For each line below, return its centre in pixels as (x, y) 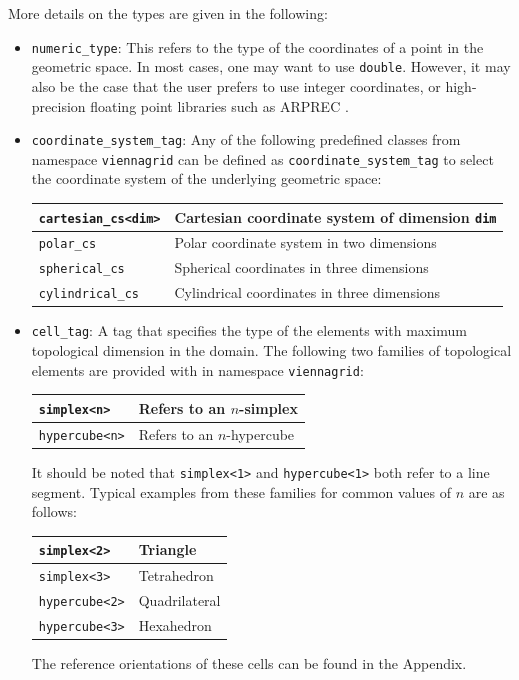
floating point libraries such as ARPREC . (219, 105)
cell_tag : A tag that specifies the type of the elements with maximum (249, 330)
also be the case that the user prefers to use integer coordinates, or (236, 85)
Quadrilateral (179, 600)
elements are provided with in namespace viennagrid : (197, 369)
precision (58, 105)
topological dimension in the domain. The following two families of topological (271, 350)
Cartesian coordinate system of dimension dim (335, 216)
